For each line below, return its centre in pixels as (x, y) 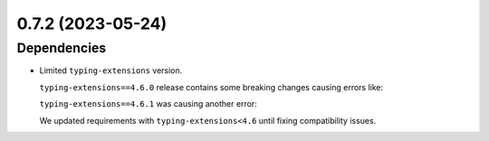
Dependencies (62, 48)
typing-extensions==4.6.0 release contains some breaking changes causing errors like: (211, 87)
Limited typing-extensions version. (111, 70)
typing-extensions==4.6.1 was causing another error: (148, 104)
